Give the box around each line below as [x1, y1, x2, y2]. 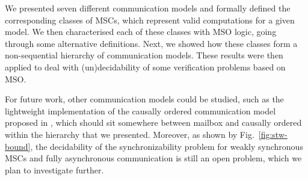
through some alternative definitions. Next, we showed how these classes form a [5, 37, 298, 49]
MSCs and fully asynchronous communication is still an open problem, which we [5, 152, 302, 164]
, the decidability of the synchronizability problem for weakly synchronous [30, 140, 303, 152]
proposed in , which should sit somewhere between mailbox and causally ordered [5, 116, 302, 129]
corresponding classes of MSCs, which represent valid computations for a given [5, 13, 295, 26]
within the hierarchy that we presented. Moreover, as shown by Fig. [5, 128, 254, 140]
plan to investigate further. [5, 163, 104, 176]
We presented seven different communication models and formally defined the [5, 2, 291, 14]
